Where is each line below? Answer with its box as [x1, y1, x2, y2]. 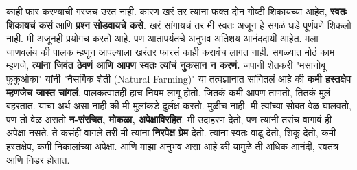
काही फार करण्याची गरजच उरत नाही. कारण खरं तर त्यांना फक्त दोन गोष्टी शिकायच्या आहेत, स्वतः [6, 4, 347, 18]
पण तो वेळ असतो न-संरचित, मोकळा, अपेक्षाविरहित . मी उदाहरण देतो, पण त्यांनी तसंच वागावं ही [6, 111, 332, 126]
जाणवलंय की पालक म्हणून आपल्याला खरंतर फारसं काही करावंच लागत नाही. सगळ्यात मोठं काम [6, 44, 335, 59]
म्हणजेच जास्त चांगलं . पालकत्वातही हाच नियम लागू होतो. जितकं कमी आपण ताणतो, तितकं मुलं [6, 85, 330, 99]
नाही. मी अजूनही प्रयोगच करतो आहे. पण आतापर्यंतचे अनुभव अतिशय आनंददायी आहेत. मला [6, 31, 319, 45]
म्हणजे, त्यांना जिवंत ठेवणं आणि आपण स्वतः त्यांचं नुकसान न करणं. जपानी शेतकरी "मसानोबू [6, 58, 325, 72]
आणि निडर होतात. [6, 152, 70, 167]
